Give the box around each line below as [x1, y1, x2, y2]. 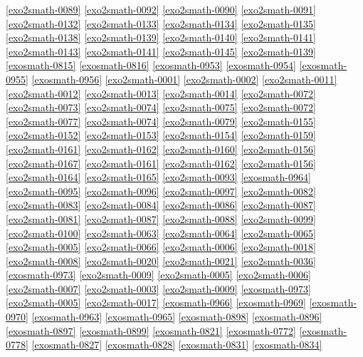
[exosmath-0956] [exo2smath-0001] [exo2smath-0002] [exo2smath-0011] [31, 71, 337, 86]
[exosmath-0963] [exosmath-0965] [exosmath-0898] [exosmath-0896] [31, 309, 322, 324]
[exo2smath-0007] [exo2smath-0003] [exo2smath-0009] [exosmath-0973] [6, 281, 311, 296]
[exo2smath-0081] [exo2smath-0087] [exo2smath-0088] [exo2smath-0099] [6, 211, 316, 226]
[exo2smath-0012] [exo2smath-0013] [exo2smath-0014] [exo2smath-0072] [6, 86, 316, 100]
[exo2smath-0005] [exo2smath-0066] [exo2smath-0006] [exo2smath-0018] [6, 239, 316, 254]
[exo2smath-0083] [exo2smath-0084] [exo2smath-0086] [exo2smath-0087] [6, 197, 316, 212]
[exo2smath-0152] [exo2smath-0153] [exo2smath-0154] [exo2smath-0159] [6, 128, 316, 143]
